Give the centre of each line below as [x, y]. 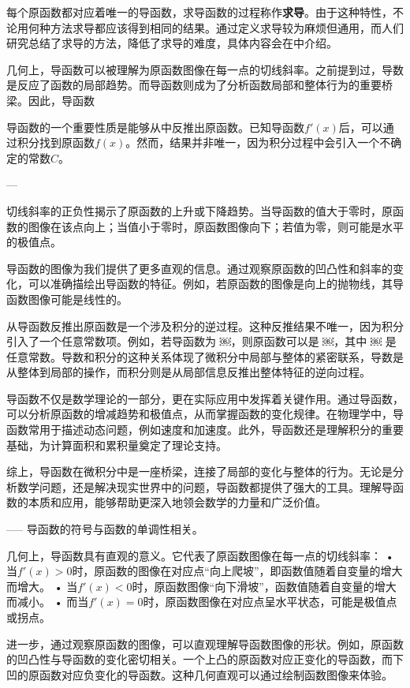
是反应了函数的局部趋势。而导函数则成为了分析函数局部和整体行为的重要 [194, 85]
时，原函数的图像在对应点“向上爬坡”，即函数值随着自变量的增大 [237, 571]
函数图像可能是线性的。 [67, 299]
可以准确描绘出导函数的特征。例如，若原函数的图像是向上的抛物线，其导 [216, 284]
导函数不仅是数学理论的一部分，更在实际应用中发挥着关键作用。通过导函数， [205, 398]
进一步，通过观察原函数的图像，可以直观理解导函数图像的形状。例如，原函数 [205, 643]
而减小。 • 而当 [48, 602]
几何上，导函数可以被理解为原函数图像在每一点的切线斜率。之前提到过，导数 [205, 69]
